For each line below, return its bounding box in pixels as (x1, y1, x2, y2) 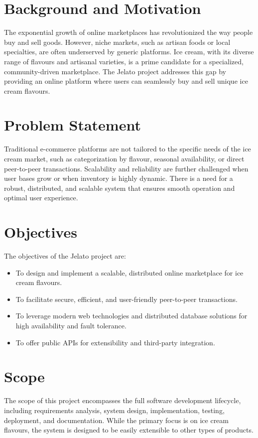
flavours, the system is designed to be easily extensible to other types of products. (4, 425, 254, 435)
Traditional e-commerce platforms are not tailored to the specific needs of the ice (4, 144, 251, 154)
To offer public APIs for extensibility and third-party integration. (15, 337, 215, 347)
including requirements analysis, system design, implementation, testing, (4, 405, 225, 415)
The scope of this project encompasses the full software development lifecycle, (4, 395, 241, 406)
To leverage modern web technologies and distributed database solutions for (15, 310, 248, 321)
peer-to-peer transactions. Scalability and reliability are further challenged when (4, 163, 249, 173)
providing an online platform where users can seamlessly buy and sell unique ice (4, 76, 248, 86)
